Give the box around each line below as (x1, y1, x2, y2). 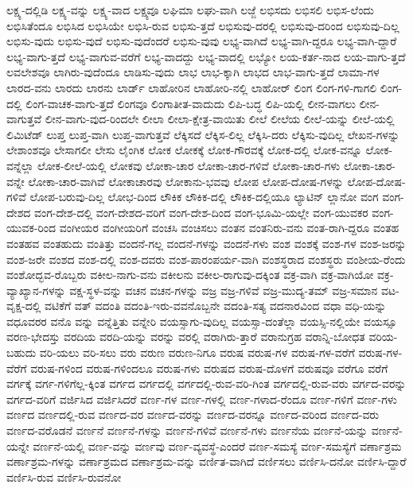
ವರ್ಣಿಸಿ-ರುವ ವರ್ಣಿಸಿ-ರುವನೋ (6, 468, 122, 485)
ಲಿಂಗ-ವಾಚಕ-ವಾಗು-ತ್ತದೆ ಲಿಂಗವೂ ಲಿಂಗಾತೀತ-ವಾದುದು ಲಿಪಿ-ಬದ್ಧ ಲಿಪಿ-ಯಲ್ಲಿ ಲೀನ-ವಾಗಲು (25, 95, 356, 111)
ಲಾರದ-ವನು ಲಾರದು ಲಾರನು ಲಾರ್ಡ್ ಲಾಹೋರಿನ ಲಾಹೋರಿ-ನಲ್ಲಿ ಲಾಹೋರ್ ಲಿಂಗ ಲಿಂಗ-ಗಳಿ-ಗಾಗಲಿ (6, 79, 377, 95)
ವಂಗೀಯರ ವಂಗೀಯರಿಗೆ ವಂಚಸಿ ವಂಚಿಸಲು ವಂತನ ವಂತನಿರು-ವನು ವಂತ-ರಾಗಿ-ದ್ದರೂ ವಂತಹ (59, 219, 399, 236)
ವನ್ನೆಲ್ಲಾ (6, 157, 34, 173)
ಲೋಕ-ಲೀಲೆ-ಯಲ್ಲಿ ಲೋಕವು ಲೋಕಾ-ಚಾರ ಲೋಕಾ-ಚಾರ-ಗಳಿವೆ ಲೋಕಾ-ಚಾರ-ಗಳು (37, 157, 341, 173)
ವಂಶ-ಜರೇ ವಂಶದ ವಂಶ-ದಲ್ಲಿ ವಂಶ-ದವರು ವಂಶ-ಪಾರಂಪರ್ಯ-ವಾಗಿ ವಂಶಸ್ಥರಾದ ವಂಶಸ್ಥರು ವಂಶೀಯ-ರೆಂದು (6, 250, 406, 267)
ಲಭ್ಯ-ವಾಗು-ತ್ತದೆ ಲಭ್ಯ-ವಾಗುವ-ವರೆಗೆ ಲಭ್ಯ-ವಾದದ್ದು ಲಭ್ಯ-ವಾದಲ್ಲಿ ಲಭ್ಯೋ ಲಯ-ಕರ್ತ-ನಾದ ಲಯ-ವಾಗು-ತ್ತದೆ (6, 48, 406, 64)
